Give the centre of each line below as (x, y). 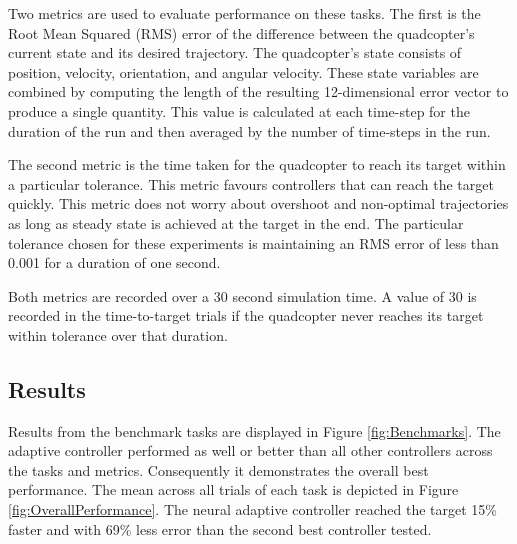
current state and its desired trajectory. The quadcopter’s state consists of (235, 52)
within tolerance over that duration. (118, 334)
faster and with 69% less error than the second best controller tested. (220, 528)
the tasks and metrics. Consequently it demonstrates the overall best (218, 469)
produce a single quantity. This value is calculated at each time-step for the (239, 110)
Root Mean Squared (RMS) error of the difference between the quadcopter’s (241, 32)
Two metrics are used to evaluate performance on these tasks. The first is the (244, 13)
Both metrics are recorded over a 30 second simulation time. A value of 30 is (242, 295)
